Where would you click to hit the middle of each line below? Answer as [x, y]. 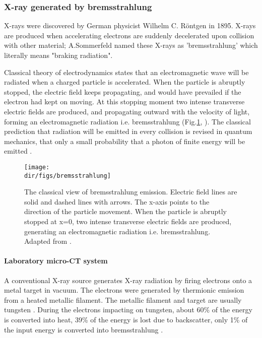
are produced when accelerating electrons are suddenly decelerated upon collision [129, 35]
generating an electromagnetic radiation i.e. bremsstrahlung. [117, 231]
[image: [37, 167]
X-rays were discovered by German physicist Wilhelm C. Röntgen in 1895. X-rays [130, 25]
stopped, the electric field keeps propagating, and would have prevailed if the [123, 91]
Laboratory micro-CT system [56, 261]
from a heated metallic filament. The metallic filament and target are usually [123, 299]
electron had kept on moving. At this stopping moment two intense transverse [124, 102]
